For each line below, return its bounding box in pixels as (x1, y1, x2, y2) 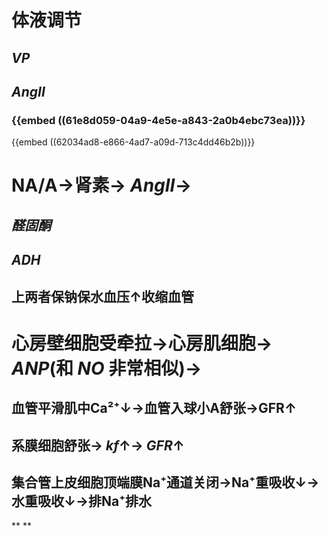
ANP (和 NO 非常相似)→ (11, 357, 203, 380)
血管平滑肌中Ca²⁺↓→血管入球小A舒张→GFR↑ (11, 400, 297, 417)
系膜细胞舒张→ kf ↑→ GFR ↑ (11, 437, 185, 454)
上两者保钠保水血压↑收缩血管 (11, 288, 195, 305)
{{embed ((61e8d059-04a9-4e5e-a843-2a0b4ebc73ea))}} (11, 113, 306, 127)
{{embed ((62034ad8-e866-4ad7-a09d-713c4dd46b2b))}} (11, 136, 256, 148)
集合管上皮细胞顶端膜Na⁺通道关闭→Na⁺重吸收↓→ (11, 474, 320, 491)
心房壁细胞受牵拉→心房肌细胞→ (11, 332, 273, 355)
